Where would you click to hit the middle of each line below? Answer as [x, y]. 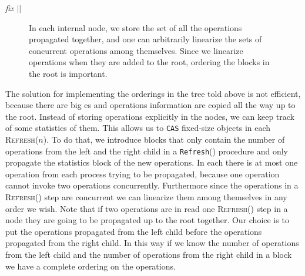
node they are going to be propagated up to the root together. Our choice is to [147, 220]
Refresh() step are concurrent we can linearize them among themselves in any [146, 197]
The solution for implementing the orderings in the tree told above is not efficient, [153, 93]
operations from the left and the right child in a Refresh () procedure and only [147, 151]
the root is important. [68, 73]
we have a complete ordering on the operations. [91, 266]
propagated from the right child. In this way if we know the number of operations [152, 243]
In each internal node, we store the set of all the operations [135, 27]
